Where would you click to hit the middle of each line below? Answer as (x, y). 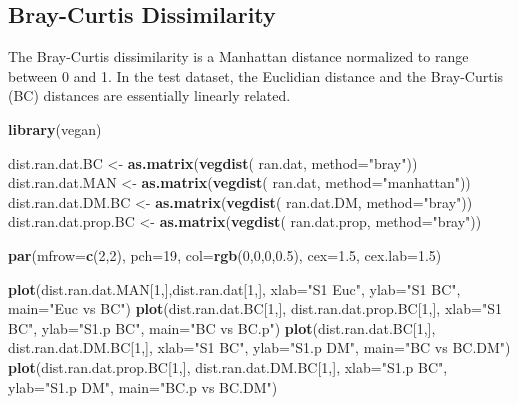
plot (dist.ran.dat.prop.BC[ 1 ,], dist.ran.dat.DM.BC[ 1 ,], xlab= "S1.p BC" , (228, 366)
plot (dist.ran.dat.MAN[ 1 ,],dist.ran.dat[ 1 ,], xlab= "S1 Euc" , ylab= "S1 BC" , (234, 288)
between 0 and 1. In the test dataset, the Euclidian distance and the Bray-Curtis (256, 75)
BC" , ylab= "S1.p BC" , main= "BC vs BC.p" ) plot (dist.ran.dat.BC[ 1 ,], (222, 327)
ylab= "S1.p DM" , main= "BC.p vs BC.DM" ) (143, 386)
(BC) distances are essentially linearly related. (149, 95)
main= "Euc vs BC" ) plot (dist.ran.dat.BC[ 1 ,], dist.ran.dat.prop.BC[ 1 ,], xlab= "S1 (255, 308)
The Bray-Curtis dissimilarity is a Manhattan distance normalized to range (238, 56)
